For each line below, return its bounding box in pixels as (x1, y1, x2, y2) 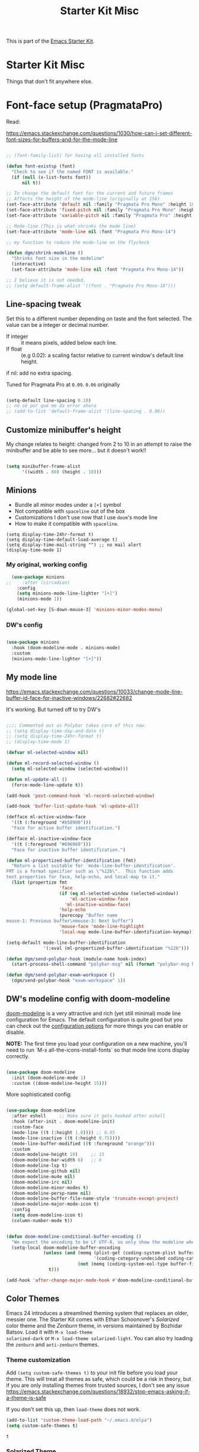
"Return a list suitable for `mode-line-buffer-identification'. (11, 863, 176, 869)
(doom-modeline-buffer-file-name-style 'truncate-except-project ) (11, 1196, 179, 1202)
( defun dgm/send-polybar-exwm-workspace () (6, 972, 115, 978)
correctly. (6, 1052, 30, 1059)
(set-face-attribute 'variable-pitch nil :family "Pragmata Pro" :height (6, 212, 192, 219)
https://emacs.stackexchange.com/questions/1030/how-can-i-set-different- (6, 130, 192, 137)
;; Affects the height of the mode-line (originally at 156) (6, 196, 161, 202)
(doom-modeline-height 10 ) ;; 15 (11, 1152, 105, 1158)
